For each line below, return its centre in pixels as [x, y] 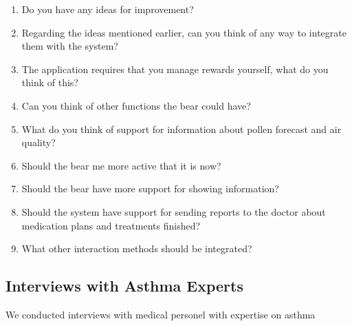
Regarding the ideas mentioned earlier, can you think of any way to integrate [184, 32]
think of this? [50, 82]
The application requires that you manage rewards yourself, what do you [175, 69]
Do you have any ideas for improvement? [108, 9]
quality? [38, 142]
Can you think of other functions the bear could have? [136, 105]
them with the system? [70, 46]
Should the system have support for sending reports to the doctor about [174, 211]
